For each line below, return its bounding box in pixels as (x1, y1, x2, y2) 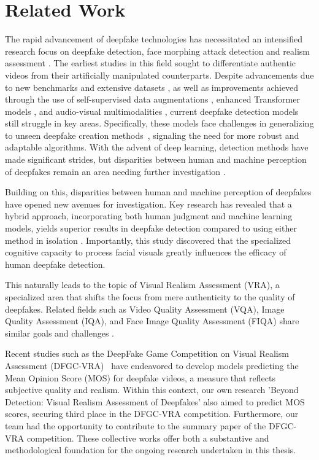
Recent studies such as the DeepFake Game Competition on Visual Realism (5, 347, 289, 360)
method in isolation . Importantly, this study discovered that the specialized (5, 233, 291, 246)
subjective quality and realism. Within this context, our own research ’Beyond (5, 383, 299, 396)
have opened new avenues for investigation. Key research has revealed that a (5, 197, 292, 210)
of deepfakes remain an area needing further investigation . (5, 165, 226, 177)
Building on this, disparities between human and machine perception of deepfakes (5, 185, 312, 198)
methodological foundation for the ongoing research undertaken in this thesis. (5, 443, 296, 456)
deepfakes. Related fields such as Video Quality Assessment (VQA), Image (5, 302, 285, 315)
